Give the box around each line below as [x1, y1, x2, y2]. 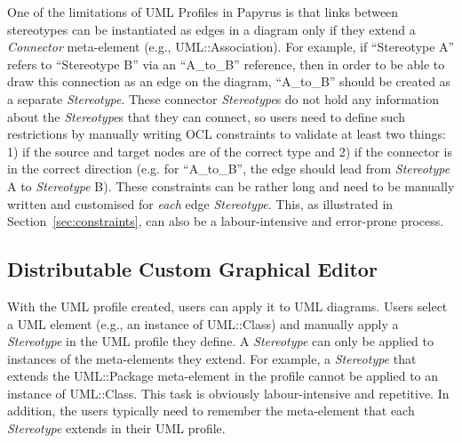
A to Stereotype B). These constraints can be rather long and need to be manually [7, 176, 455, 195]
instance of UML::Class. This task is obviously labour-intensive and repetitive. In [7, 383, 450, 402]
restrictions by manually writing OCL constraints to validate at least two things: [7, 125, 446, 143]
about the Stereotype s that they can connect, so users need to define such [7, 107, 405, 125]
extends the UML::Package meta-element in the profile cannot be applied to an [7, 366, 439, 385]
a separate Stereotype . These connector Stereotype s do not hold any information [7, 89, 439, 108]
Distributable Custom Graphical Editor [7, 255, 378, 283]
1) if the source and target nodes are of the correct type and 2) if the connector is [7, 141, 452, 160]
